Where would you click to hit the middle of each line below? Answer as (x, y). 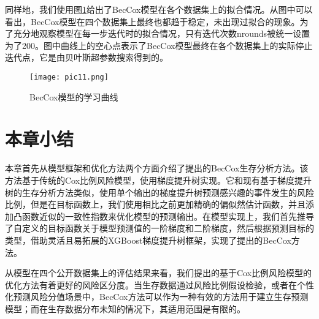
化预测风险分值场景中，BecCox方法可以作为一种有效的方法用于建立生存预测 (157, 297)
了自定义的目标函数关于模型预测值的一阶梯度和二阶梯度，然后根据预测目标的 (159, 228)
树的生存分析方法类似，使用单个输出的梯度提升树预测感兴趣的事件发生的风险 (159, 192)
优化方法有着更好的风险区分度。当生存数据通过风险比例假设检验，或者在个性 (159, 284)
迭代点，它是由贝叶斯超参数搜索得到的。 (86, 57)
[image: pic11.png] (69, 77)
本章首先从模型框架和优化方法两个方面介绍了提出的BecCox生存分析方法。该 (157, 168)
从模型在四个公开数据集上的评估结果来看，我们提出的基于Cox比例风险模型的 (159, 273)
